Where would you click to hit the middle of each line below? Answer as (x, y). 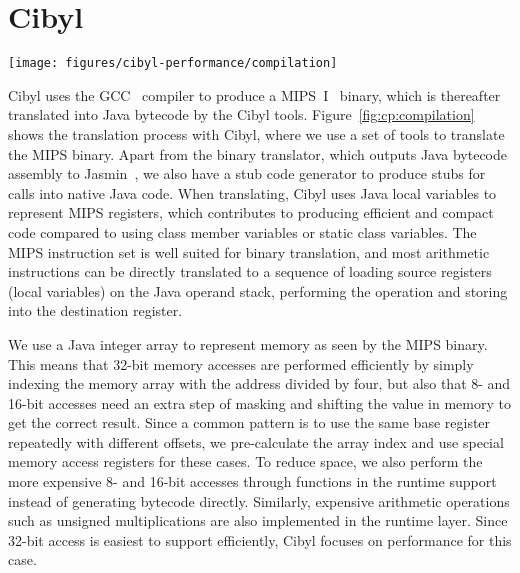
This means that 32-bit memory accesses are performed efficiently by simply (241, 363)
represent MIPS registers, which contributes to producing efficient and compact (251, 212)
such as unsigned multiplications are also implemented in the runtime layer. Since (258, 520)
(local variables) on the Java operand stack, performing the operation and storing (258, 290)
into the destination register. (95, 310)
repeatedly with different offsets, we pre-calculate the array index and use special (256, 441)
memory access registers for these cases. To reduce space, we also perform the (245, 461)
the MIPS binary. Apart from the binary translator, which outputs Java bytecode (258, 153)
